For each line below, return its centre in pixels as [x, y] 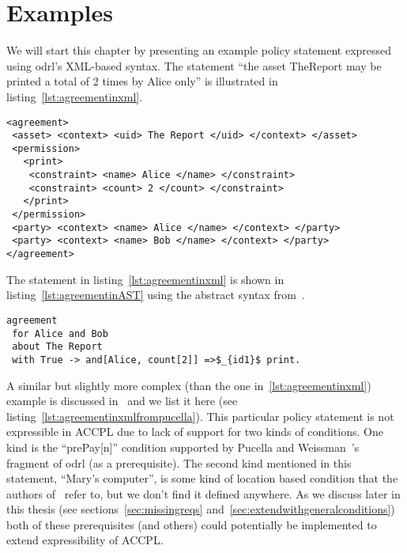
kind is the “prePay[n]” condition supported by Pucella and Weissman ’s [183, 447]
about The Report [57, 347]
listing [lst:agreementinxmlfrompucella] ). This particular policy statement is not [200, 416]
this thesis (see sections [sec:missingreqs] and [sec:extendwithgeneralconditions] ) [201, 509]
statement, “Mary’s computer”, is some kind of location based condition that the [202, 478]
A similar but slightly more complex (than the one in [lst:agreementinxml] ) [189, 385]
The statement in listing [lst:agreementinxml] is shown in [145, 279]
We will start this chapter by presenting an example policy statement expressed [199, 50]
